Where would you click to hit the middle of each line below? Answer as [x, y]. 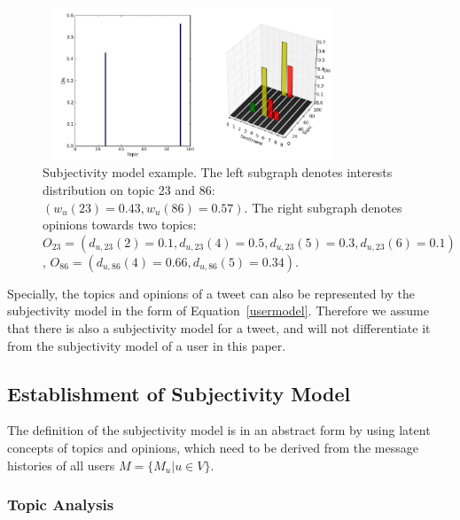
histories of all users [61, 465]
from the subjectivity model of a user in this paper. [147, 345]
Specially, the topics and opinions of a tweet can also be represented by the [211, 293]
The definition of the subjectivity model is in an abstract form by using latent [219, 430]
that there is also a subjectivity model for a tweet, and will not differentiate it [219, 327]
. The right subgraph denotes [323, 207]
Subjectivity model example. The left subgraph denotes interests [218, 172]
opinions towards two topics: [120, 225]
